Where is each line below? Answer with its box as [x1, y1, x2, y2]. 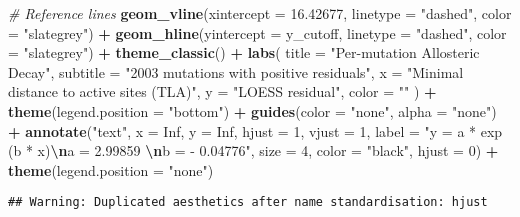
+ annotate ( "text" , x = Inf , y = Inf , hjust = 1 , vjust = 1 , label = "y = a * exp [8, 120, 503, 141]
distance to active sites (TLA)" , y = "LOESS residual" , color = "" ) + [8, 81, 437, 102]
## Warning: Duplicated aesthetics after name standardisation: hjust [8, 195, 488, 210]
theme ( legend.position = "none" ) [8, 159, 214, 180]
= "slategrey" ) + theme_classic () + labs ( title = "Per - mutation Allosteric [8, 42, 480, 63]
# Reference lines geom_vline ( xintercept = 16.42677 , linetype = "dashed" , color [8, 3, 512, 23]
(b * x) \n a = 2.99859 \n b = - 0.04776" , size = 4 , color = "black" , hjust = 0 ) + [8, 140, 499, 161]
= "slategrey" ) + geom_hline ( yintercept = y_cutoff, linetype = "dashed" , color [8, 22, 507, 43]
